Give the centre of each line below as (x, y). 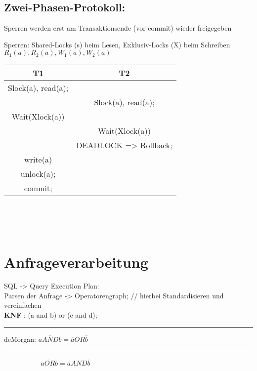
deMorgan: (20, 339)
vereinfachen (23, 305)
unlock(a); (38, 174)
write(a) (38, 160)
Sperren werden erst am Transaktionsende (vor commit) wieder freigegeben (118, 28)
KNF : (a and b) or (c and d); (51, 315)
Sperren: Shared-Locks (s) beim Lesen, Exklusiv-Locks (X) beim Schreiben (117, 44)
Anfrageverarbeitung (76, 262)
